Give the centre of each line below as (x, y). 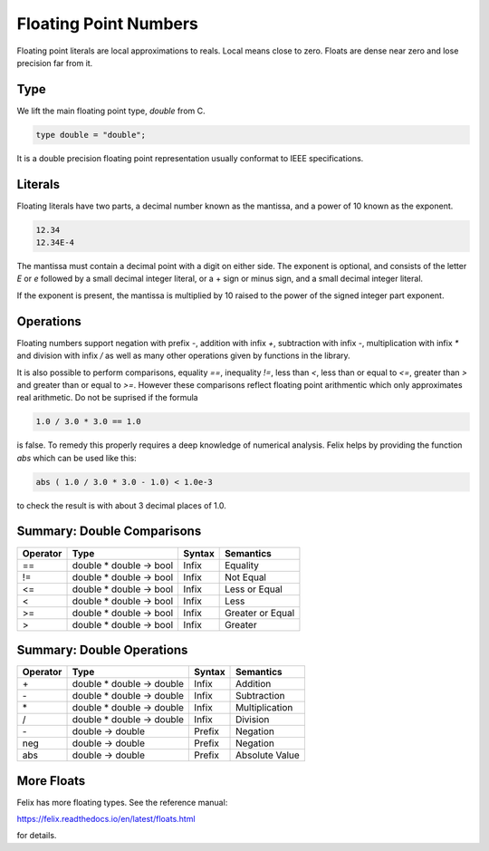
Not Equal (246, 577)
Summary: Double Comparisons (109, 532)
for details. (37, 836)
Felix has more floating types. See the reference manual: (122, 802)
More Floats (51, 781)
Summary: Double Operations (102, 649)
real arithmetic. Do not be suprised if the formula (107, 398)
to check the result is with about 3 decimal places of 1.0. (121, 505)
